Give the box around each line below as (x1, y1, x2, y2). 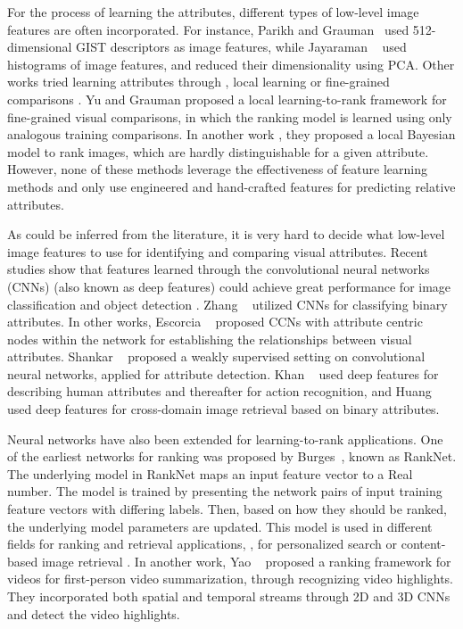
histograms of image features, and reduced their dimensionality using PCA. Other (7, 54, 455, 73)
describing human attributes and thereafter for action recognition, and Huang (7, 382, 432, 401)
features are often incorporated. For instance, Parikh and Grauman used (7, 20, 409, 38)
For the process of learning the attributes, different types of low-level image (7, 3, 419, 21)
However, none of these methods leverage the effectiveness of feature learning (7, 160, 427, 178)
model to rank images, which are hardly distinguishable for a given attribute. (7, 142, 429, 161)
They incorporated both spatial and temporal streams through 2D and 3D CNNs (7, 587, 451, 605)
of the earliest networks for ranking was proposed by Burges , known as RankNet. (7, 447, 457, 466)
